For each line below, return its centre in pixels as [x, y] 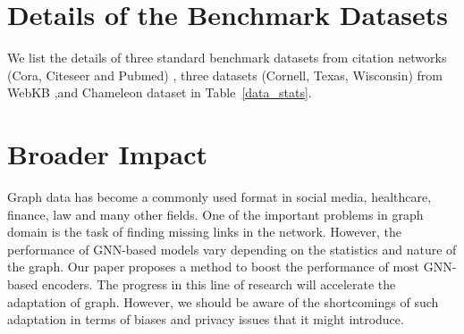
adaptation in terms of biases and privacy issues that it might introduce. [206, 319]
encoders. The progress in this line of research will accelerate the [219, 284]
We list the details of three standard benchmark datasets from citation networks [227, 58]
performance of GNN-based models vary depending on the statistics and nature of [232, 249]
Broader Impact [107, 154]
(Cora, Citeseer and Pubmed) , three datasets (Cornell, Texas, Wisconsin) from [225, 75]
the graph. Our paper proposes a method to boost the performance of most [214, 267]
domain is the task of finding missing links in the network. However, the [205, 232]
